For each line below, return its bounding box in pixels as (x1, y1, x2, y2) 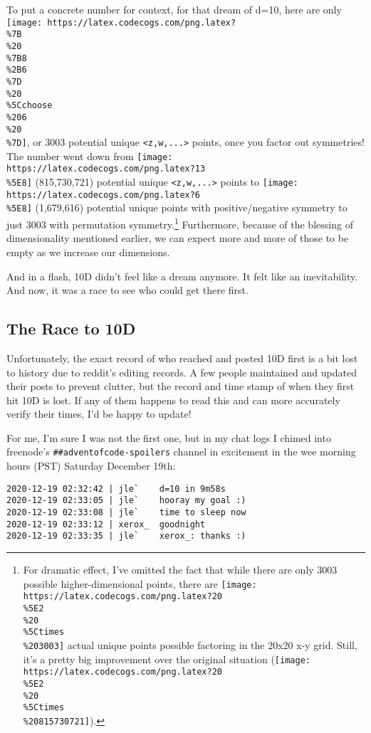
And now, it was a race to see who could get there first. (6, 283, 249, 297)
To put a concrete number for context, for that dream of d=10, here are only (6, 2, 342, 16)
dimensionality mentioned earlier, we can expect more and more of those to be (6, 231, 349, 246)
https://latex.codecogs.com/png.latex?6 (6, 189, 201, 200)
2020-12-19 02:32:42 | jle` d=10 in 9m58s (6, 483, 226, 494)
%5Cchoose (6, 100, 53, 111)
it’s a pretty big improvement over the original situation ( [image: (23, 651, 310, 666)
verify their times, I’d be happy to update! (6, 406, 192, 421)
